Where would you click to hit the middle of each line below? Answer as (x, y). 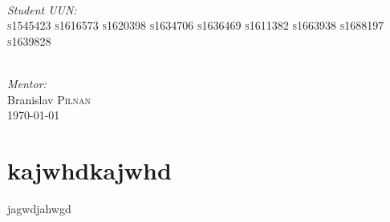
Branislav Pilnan (49, 99)
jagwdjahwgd (39, 208)
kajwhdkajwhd (89, 170)
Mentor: (27, 83)
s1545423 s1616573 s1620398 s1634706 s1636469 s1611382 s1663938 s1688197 (196, 25)
